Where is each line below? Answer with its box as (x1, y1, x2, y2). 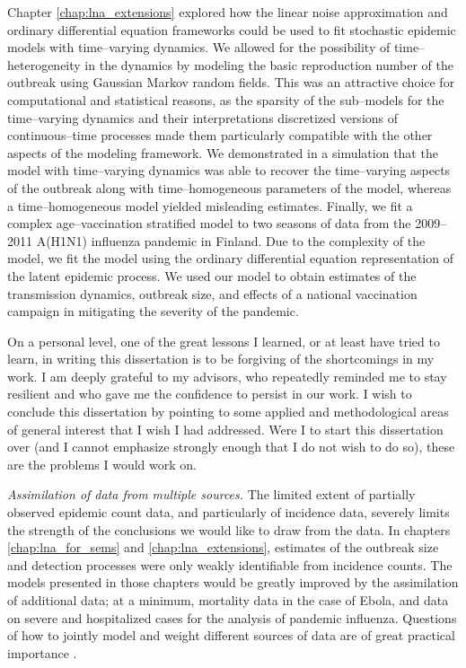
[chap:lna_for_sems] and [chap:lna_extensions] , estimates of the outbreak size (7, 538, 439, 557)
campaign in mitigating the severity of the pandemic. (7, 302, 299, 321)
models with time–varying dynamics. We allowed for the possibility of (7, 38, 391, 57)
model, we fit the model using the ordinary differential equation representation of (7, 249, 453, 268)
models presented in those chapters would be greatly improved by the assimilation (7, 573, 459, 592)
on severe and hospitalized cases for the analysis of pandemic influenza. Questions (7, 608, 457, 627)
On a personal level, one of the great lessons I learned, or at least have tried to (7, 331, 440, 350)
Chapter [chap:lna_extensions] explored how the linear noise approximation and (7, 3, 448, 21)
